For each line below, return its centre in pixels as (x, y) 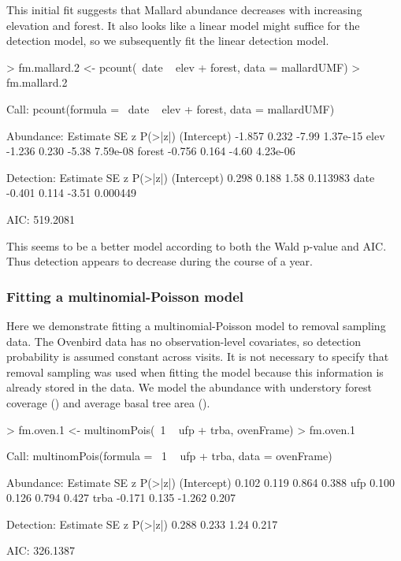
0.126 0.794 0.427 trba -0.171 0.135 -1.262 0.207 (121, 498)
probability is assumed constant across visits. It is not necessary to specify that (198, 357)
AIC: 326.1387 (41, 550)
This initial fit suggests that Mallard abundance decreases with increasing (184, 9)
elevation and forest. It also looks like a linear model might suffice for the (183, 25)
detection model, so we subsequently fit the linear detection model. (168, 41)
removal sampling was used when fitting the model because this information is (195, 372)
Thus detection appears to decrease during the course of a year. (160, 261)
